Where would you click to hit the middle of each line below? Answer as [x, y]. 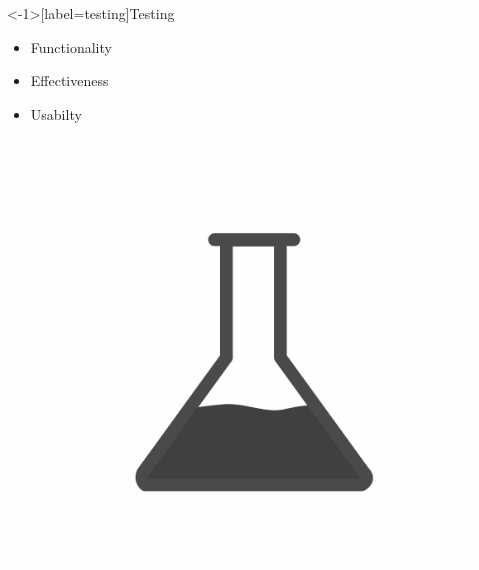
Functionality [71, 46]
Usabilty [56, 113]
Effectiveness [69, 80]
